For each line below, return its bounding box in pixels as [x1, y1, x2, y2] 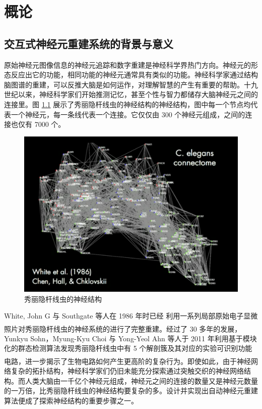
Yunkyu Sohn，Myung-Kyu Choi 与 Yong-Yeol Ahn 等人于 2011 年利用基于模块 [4, 333, 257, 343]
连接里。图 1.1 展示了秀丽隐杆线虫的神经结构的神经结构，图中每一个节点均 [4, 99, 251, 109]
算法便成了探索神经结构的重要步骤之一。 [4, 395, 138, 405]
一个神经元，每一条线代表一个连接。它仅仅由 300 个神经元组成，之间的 [11, 109, 245, 119]
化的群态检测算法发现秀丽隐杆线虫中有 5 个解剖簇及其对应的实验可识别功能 [4, 343, 252, 353]
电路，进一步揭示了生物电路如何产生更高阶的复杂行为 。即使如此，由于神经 [4, 355, 251, 366]
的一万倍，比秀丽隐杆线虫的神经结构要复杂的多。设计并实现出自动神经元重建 [4, 385, 258, 396]
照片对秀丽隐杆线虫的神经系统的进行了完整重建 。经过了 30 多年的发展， [4, 323, 242, 334]
